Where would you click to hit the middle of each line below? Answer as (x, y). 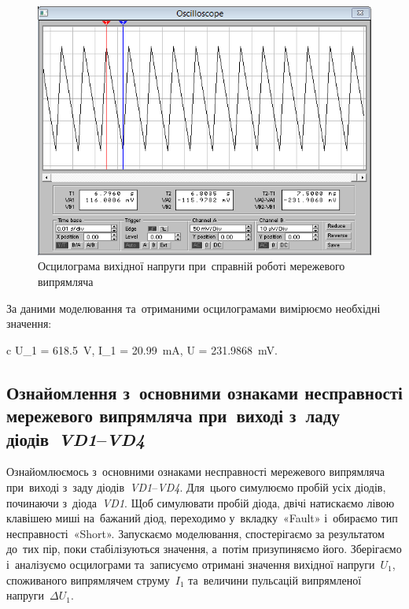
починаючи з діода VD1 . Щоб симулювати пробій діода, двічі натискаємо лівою (201, 502)
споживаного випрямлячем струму (88, 579)
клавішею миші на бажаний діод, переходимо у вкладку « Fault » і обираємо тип (202, 518)
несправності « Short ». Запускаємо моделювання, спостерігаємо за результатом (195, 533)
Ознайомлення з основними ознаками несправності (204, 392)
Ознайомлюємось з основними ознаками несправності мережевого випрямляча (196, 472)
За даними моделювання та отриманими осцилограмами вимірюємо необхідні (193, 308)
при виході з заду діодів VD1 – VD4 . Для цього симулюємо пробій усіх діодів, (196, 487)
